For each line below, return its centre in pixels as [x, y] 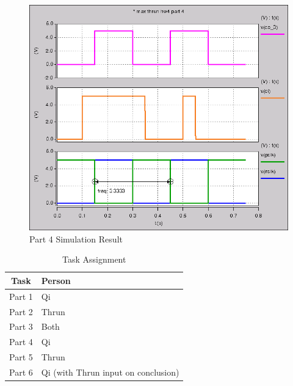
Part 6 [21, 372]
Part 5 [21, 357]
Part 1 [21, 296]
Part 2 [21, 311]
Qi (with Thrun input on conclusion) [110, 372]
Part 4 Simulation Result [76, 239]
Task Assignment [94, 259]
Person [56, 280]
